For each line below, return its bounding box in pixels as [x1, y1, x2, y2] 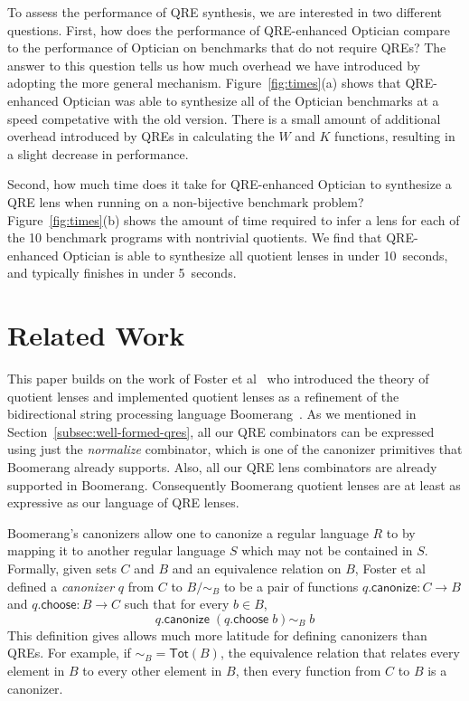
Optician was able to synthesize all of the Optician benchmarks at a [62, 90, 439, 109]
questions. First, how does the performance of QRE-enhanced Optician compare [7, 20, 450, 39]
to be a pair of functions [223, 576, 359, 595]
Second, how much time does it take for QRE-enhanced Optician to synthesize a [7, 175, 452, 194]
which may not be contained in [241, 541, 413, 560]
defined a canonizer [7, 576, 115, 595]
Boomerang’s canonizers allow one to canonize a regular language [7, 523, 369, 542]
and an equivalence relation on [172, 558, 342, 577]
